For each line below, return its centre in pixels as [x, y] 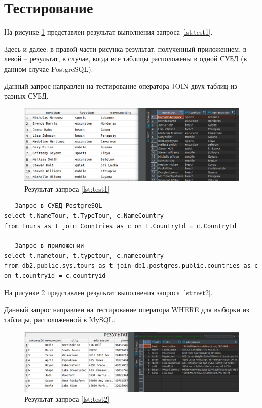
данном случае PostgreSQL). [49, 68]
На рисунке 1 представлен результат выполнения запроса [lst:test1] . [108, 32]
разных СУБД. [26, 96]
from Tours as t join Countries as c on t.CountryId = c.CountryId [120, 226]
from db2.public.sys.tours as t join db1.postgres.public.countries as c [131, 265]
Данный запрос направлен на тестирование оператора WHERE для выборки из [127, 309]
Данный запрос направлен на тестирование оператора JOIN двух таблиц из [121, 86]
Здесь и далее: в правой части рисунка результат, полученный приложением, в [125, 49]
